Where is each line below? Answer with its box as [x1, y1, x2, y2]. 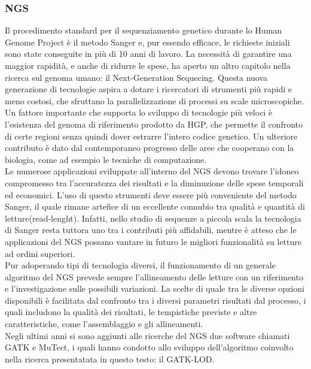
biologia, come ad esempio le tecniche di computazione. [5, 153, 207, 165]
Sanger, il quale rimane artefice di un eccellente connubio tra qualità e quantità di [5, 200, 305, 213]
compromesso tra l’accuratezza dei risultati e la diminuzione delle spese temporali [5, 176, 304, 189]
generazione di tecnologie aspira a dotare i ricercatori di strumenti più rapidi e [5, 83, 292, 95]
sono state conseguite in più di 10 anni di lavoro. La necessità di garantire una [5, 47, 292, 60]
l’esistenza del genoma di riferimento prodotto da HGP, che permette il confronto [5, 117, 303, 130]
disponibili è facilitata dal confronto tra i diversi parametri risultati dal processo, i [5, 294, 306, 306]
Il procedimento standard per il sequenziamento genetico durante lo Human [5, 24, 282, 37]
